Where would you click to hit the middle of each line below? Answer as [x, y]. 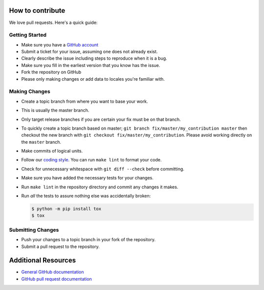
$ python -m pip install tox [66, 209]
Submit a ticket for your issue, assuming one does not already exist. [89, 52]
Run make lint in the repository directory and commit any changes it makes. [100, 187]
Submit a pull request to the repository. [60, 246]
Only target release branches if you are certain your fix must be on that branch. [101, 119]
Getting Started [28, 35]
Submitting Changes [34, 230]
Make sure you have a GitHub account [60, 45]
